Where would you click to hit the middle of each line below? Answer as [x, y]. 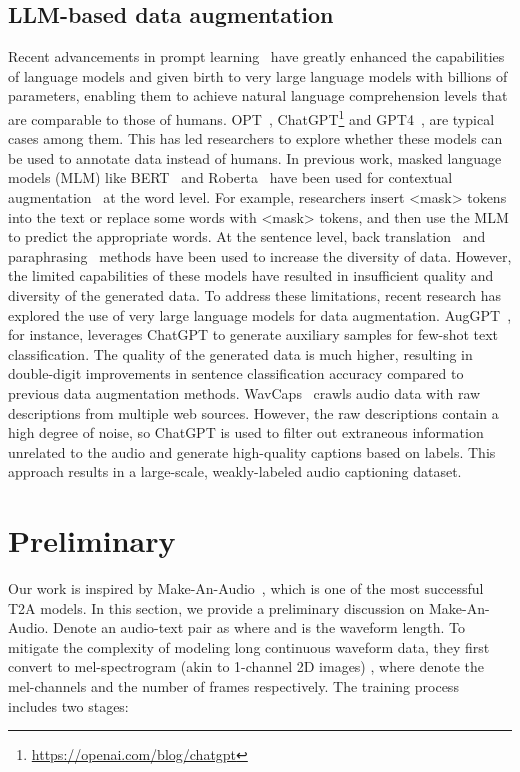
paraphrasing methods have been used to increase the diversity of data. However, [260, 255]
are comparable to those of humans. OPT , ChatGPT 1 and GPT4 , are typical [251, 117]
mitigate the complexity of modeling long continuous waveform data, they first [249, 646]
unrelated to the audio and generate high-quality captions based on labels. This [252, 451]
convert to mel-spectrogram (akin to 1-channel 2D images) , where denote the [246, 666]
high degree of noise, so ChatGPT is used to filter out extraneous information [246, 432]
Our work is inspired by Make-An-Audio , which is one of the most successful [246, 588]
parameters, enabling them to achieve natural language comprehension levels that [258, 95]
